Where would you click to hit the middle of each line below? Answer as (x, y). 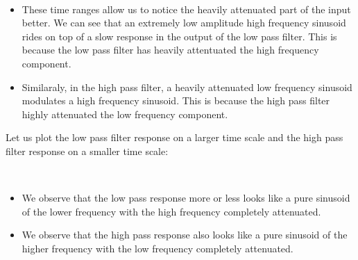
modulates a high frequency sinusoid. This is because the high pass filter (176, 100)
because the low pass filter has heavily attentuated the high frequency (170, 50)
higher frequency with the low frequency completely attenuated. (157, 248)
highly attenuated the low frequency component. (125, 114)
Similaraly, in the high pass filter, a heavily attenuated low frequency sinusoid (187, 87)
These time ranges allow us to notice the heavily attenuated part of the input (186, 9)
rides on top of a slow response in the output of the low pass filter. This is (179, 36)
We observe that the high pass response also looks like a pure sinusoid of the (185, 235)
